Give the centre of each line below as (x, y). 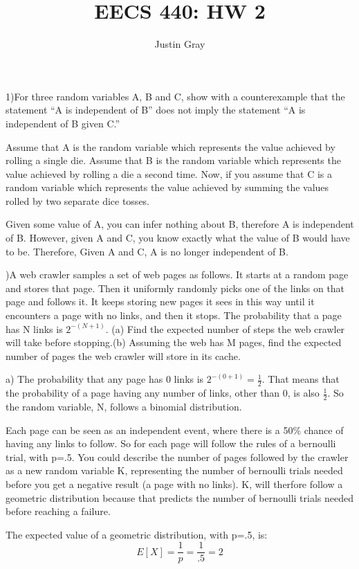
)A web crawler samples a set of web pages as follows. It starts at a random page (177, 274)
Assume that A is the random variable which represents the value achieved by (171, 146)
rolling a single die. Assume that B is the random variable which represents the (173, 160)
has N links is (34, 328)
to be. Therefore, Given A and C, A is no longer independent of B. (147, 251)
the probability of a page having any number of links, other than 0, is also (163, 393)
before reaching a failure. (58, 511)
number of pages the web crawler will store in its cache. (123, 355)
